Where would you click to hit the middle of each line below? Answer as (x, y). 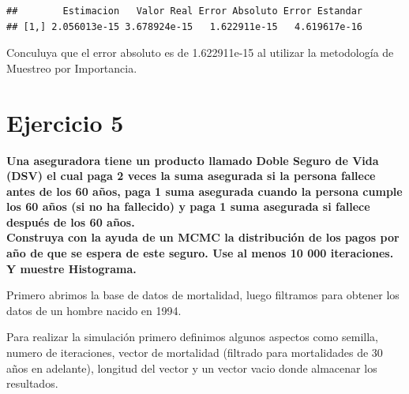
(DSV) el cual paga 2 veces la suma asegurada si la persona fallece (191, 176)
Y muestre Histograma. (71, 268)
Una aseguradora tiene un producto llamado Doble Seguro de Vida (193, 160)
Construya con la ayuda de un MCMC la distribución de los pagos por (203, 237)
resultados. (32, 383)
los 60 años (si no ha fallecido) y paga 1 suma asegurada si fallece (188, 206)
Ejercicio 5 (65, 122)
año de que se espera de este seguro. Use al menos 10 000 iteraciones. (200, 253)
